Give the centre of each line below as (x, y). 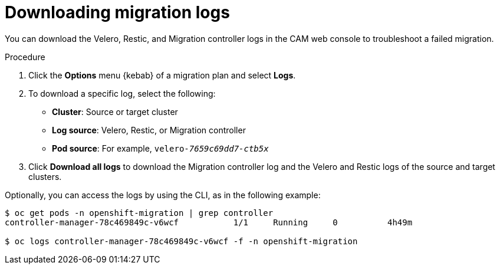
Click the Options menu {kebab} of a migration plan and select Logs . (162, 75)
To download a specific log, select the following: (122, 93)
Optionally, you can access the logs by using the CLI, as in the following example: (163, 195)
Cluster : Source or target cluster (115, 111)
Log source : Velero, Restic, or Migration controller (149, 130)
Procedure (25, 57)
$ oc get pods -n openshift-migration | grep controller (139, 213)
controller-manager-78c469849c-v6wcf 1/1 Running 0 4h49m (209, 222)
